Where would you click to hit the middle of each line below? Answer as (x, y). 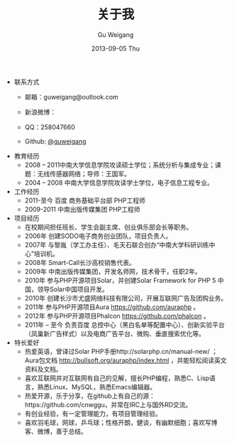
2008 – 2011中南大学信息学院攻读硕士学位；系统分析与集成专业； (120, 165)
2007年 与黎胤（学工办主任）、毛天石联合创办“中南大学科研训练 (117, 244)
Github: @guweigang (55, 141)
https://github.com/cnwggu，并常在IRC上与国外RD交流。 (108, 404)
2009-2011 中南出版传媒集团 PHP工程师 (82, 209)
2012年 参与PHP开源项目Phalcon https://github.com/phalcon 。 (117, 316)
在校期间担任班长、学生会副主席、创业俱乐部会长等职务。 (108, 227)
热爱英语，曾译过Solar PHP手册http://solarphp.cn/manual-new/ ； (121, 351)
